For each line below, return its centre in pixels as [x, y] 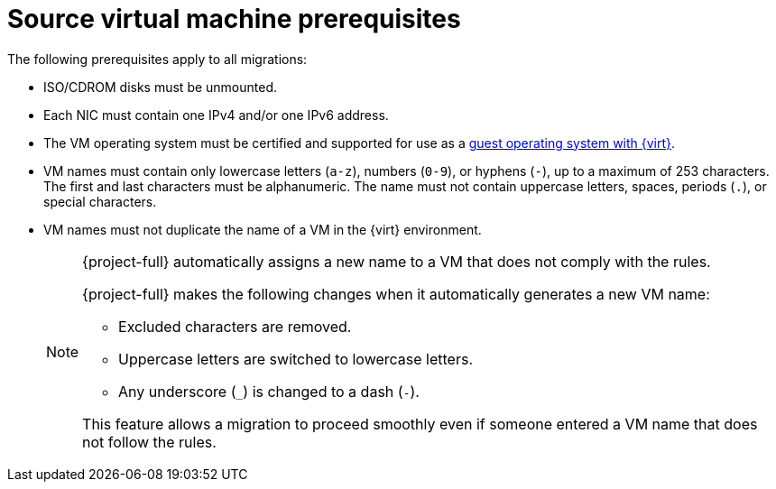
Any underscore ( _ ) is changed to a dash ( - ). [269, 391]
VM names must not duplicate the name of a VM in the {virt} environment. [263, 229]
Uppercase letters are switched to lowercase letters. [296, 359]
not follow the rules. [149, 442]
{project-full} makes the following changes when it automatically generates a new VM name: [396, 294]
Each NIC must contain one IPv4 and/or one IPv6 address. [216, 115]
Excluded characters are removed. [235, 326]
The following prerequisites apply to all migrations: [157, 59]
